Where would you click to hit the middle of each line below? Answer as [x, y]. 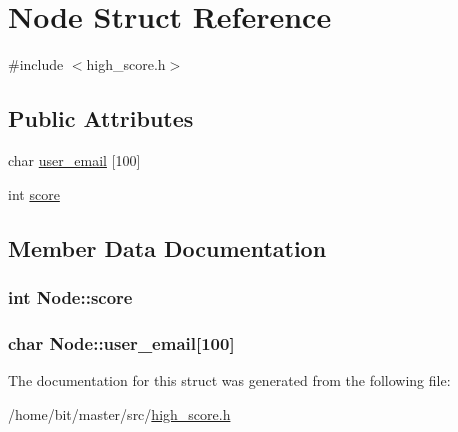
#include [36, 64]
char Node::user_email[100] [121, 342]
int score [34, 193]
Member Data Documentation [167, 247]
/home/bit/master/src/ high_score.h [119, 413]
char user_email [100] [74, 159]
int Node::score [70, 296]
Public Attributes [101, 118]
